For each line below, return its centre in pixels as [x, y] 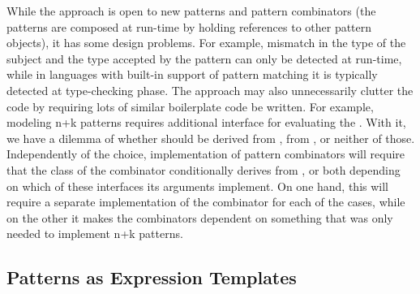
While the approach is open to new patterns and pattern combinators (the [191, 11]
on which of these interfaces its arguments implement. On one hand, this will [198, 186]
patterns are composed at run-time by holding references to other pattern [189, 26]
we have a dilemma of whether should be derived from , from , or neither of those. [211, 138]
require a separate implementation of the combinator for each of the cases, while [206, 202]
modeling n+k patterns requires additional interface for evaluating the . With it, [206, 122]
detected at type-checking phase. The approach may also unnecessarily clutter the [210, 90]
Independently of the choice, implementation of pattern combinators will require [206, 154]
